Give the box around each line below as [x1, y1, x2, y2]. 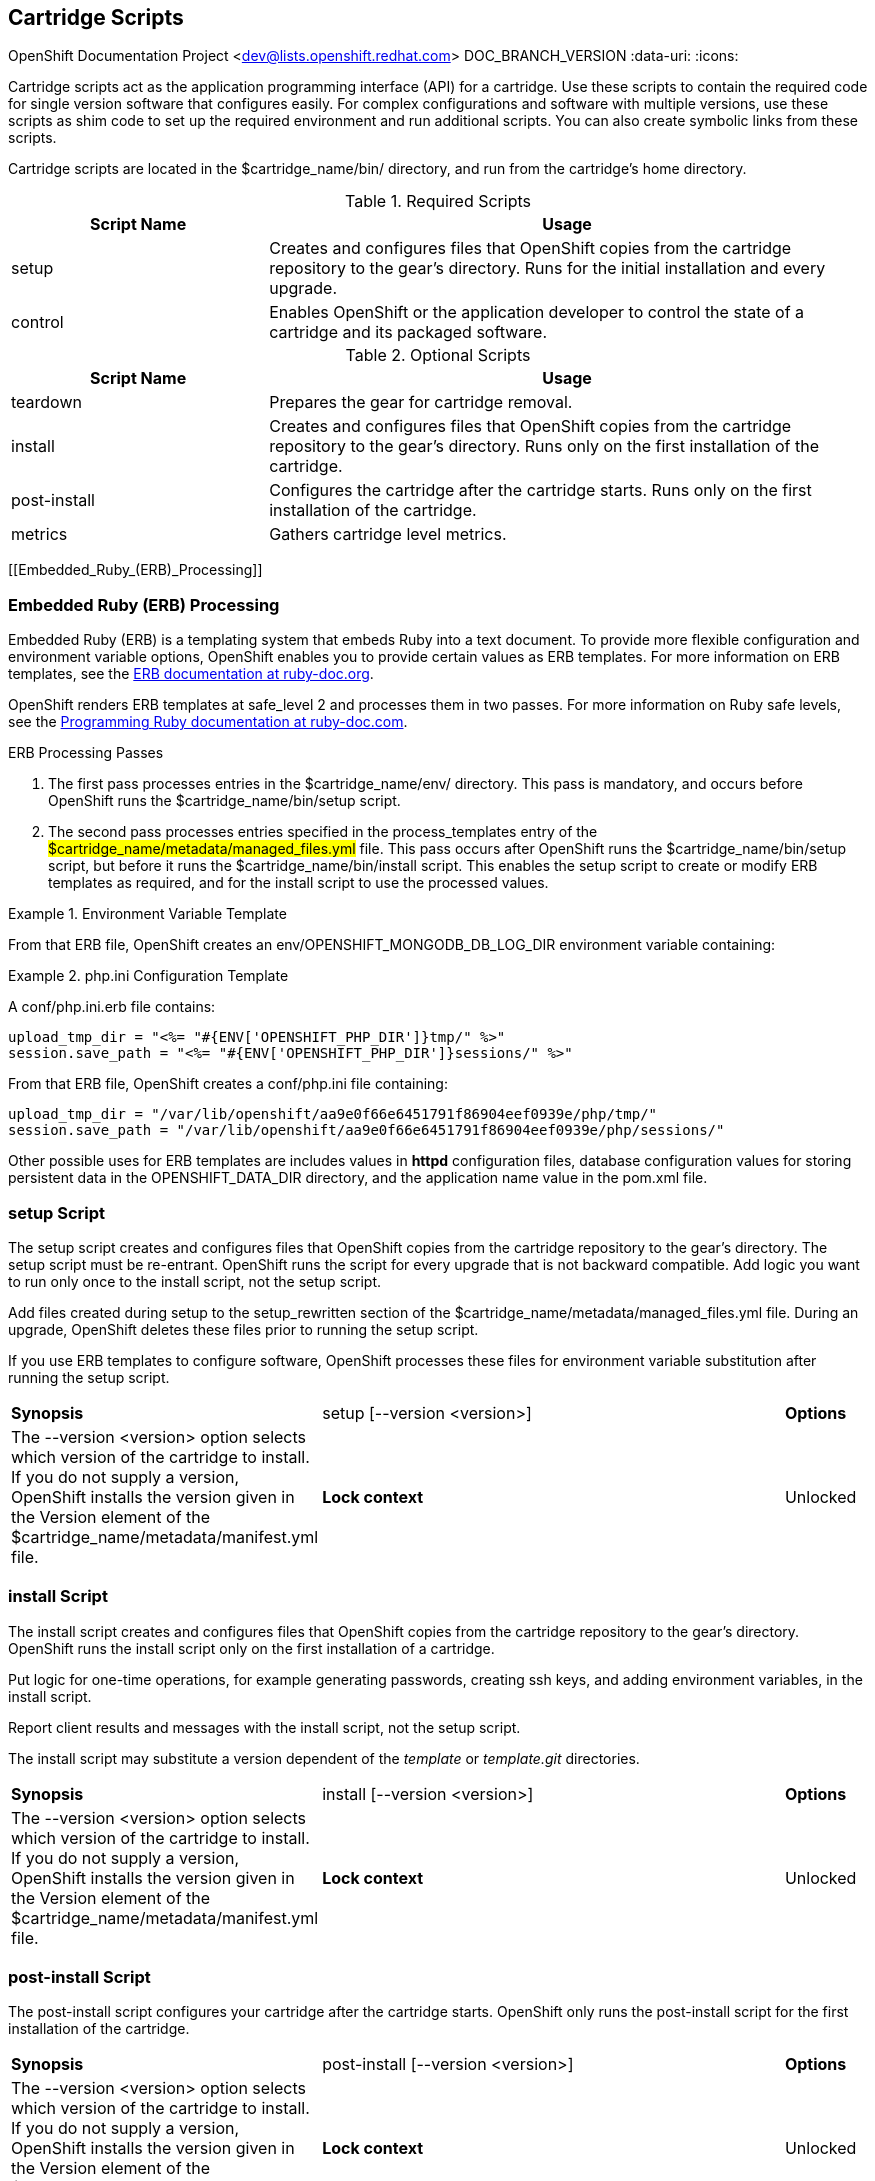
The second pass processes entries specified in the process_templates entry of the [48, 823, 598, 841]
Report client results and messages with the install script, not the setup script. [8, 1718, 521, 1736]
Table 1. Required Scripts [345, 191, 531, 212]
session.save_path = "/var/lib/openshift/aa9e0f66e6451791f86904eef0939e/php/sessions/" [8, 1122, 725, 1139]
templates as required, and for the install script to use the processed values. [48, 874, 549, 892]
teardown [11, 392, 82, 413]
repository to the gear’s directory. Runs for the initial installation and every [269, 258, 826, 279]
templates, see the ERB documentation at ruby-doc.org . [8, 665, 374, 683]
